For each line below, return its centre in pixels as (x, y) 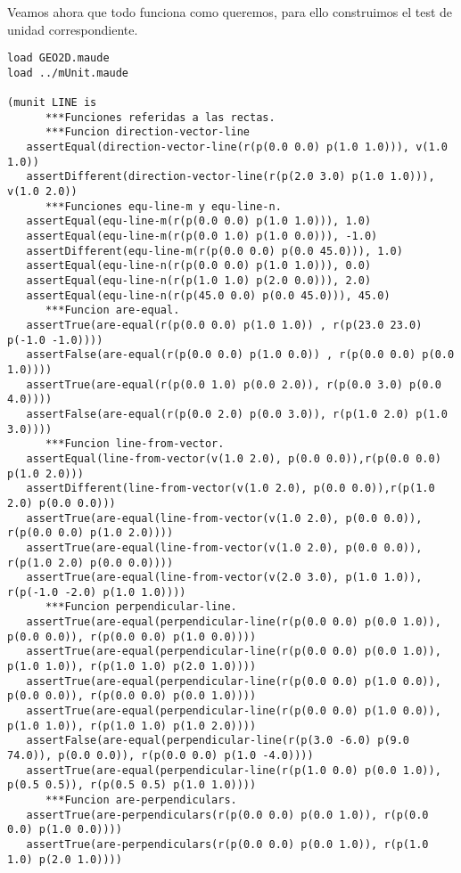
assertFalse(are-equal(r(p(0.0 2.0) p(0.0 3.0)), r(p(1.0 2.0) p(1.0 (237, 414)
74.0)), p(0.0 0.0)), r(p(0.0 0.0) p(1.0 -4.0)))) (161, 756)
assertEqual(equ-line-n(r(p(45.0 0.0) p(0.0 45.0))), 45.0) (208, 295)
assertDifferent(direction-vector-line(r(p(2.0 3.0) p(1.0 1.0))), (230, 177)
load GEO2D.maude (58, 58)
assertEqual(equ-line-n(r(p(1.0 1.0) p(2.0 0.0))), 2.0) (199, 281)
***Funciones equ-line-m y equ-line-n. (163, 206)
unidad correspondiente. (73, 29)
